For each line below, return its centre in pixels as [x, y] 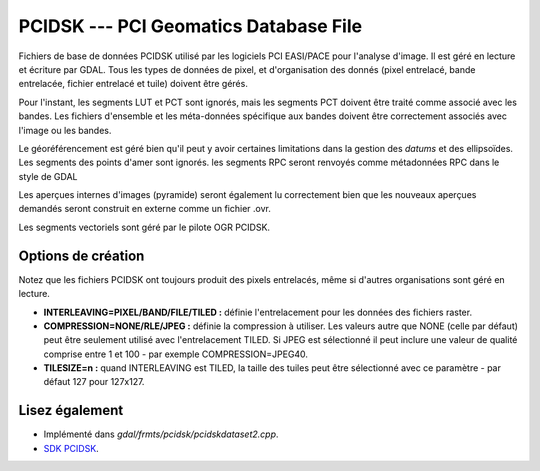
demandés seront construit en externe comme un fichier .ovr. [145, 209]
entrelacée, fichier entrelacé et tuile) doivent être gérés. [133, 84]
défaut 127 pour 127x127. [94, 382]
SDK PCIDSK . [71, 448]
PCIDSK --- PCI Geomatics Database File [190, 26]
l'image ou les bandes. [65, 130]
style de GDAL [48, 176]
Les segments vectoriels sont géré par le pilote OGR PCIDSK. [144, 227]
